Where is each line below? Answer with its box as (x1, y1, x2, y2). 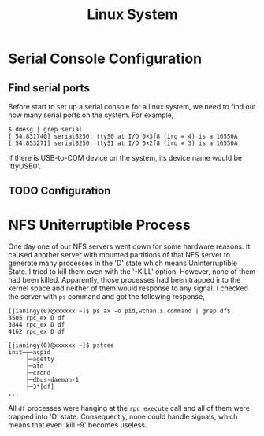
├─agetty (25, 356, 55, 364)
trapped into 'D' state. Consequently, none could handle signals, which (8, 412, 238, 422)
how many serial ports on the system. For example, (8, 110, 174, 120)
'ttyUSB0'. (8, 161, 41, 171)
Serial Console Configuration (8, 50, 203, 68)
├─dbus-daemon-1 (25, 376, 80, 384)
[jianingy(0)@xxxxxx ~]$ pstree (8, 342, 114, 349)
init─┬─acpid (8, 349, 51, 357)
